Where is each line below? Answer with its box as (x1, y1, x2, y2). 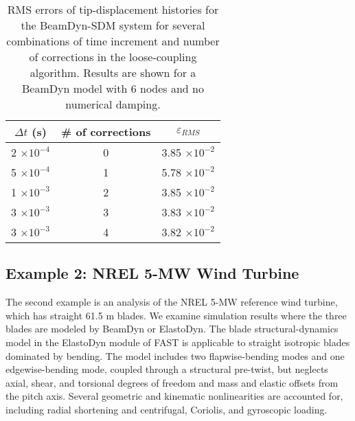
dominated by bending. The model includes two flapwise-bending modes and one (5, 348, 345, 363)
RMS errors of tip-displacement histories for (7, 1, 219, 17)
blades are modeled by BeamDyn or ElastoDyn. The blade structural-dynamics (5, 321, 339, 336)
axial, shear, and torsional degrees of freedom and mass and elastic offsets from (5, 375, 339, 389)
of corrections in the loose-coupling (29, 49, 197, 65)
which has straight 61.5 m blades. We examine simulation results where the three (5, 308, 347, 322)
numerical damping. (65, 96, 161, 112)
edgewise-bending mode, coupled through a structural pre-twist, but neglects (5, 362, 328, 376)
